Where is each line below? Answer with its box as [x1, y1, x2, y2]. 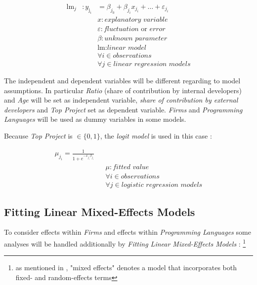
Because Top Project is [4, 130, 73, 141]
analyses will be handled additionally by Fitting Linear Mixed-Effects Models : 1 [4, 237, 246, 249]
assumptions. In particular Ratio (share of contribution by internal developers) [4, 85, 242, 95]
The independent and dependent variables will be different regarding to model [4, 75, 241, 85]
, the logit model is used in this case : [100, 130, 212, 141]
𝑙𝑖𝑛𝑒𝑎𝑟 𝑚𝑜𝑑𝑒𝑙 [107, 44, 146, 51]
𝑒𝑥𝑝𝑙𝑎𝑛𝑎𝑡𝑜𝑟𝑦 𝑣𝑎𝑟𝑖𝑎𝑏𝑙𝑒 [104, 16, 168, 23]
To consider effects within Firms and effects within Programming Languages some [4, 227, 251, 237]
